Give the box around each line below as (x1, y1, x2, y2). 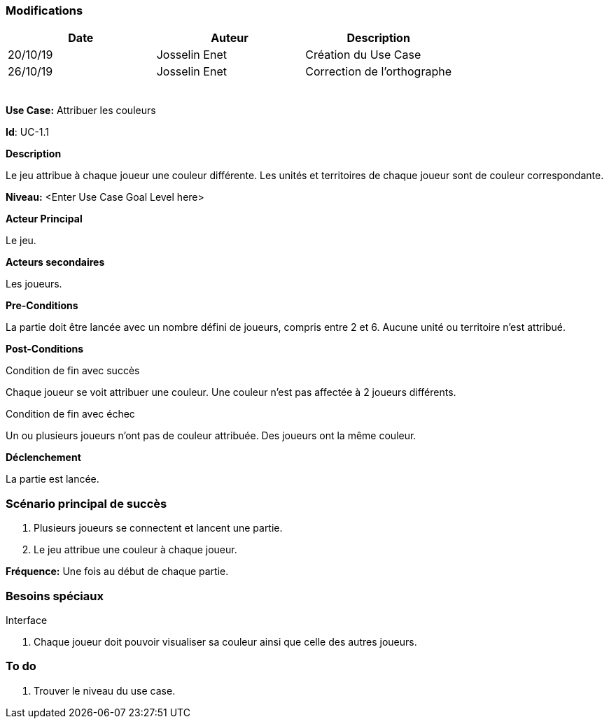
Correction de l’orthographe (305, 64, 451, 79)
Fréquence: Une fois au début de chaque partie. (6, 565, 229, 578)
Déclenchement (6, 451, 81, 464)
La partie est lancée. (6, 473, 99, 485)
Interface (6, 613, 48, 626)
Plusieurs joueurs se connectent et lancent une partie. (34, 522, 283, 534)
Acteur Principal (6, 213, 83, 225)
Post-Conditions (6, 343, 84, 355)
